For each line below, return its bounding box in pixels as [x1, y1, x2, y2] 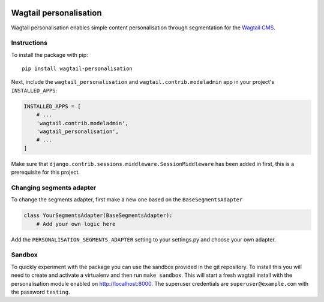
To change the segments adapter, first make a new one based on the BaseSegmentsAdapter [11, 196, 243, 203]
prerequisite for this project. [11, 168, 80, 176]
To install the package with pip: [11, 51, 88, 58]
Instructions [11, 39, 48, 47]
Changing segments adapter [11, 183, 97, 192]
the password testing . [11, 288, 70, 295]
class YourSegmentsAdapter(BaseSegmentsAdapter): [23, 212, 173, 219]
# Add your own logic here [36, 221, 116, 227]
